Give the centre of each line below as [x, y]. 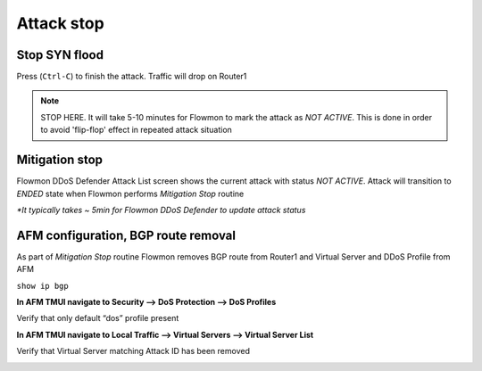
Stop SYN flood [60, 55]
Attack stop [60, 23]
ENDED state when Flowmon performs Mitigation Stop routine [130, 194]
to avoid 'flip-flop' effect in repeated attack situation [136, 130]
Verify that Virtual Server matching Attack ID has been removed [133, 351]
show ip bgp [42, 286]
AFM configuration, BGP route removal [126, 235]
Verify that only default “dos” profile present [98, 318]
